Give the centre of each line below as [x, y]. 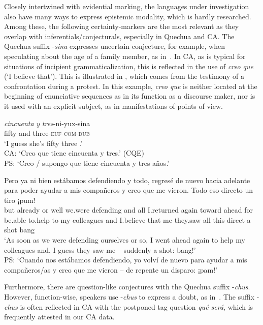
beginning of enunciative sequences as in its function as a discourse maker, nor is [130, 96]
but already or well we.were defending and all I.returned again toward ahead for [128, 210]
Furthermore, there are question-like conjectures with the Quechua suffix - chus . [127, 287]
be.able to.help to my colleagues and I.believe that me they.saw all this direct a [127, 219]
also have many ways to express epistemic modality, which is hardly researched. [128, 16]
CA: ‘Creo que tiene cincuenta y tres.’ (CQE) [74, 153]
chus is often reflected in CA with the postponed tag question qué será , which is [129, 306]
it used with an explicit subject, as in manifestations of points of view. [113, 106]
